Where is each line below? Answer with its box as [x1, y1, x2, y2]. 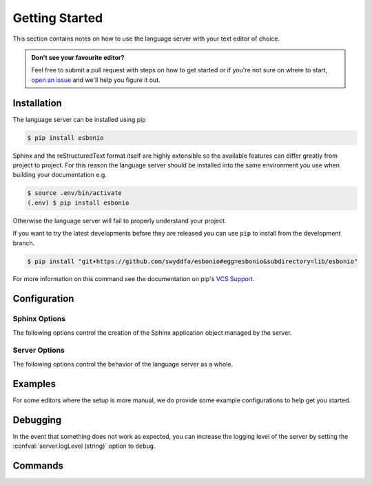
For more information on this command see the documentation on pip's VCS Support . [12, 275, 255, 283]
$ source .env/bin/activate [27, 189, 122, 197]
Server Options [12, 345, 65, 355]
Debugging [12, 414, 62, 426]
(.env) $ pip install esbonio [27, 198, 130, 207]
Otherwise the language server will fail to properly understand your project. [12, 216, 227, 225]
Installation [12, 97, 62, 109]
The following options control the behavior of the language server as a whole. [12, 360, 234, 368]
